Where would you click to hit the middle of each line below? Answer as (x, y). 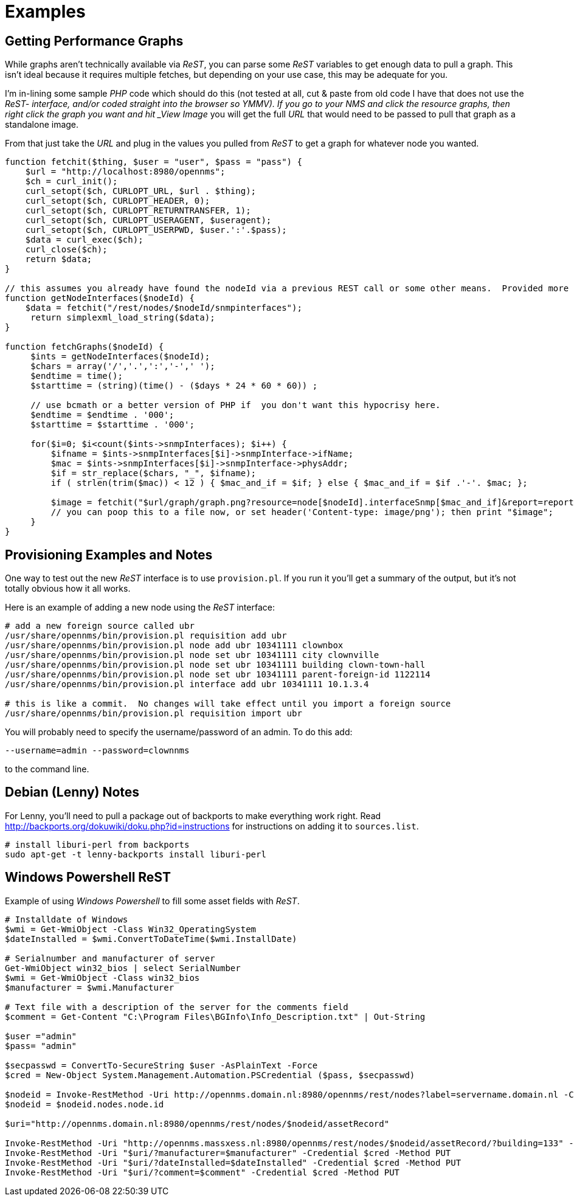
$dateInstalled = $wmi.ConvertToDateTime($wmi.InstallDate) (151, 939)
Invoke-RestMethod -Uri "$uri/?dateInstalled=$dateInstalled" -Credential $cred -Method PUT (233, 1162)
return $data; (59, 259)
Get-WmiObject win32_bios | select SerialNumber (123, 968)
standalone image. (42, 125)
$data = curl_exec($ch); (84, 240)
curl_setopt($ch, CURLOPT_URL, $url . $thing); (141, 191)
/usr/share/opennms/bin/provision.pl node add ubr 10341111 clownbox (174, 645)
